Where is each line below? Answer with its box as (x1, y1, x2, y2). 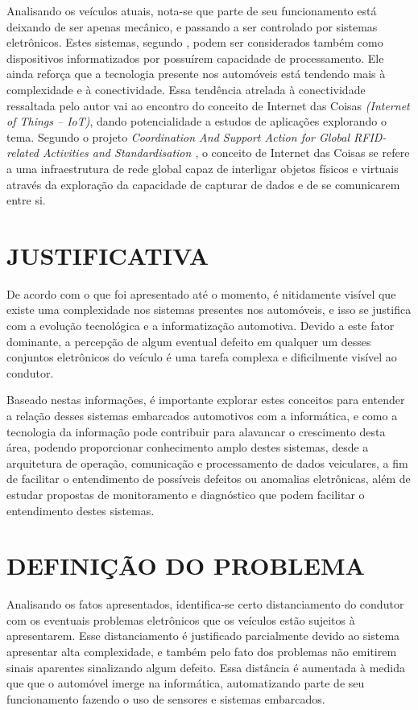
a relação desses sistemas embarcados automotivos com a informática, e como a (6, 407, 398, 423)
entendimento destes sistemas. (6, 502, 155, 518)
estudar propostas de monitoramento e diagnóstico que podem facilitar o (6, 485, 365, 502)
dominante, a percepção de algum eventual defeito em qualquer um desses (6, 332, 371, 349)
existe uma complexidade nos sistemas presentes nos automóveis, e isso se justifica (6, 301, 412, 318)
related (6, 144, 39, 161)
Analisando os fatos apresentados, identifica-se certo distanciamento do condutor (6, 596, 404, 613)
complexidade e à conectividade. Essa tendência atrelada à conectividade (6, 80, 366, 97)
